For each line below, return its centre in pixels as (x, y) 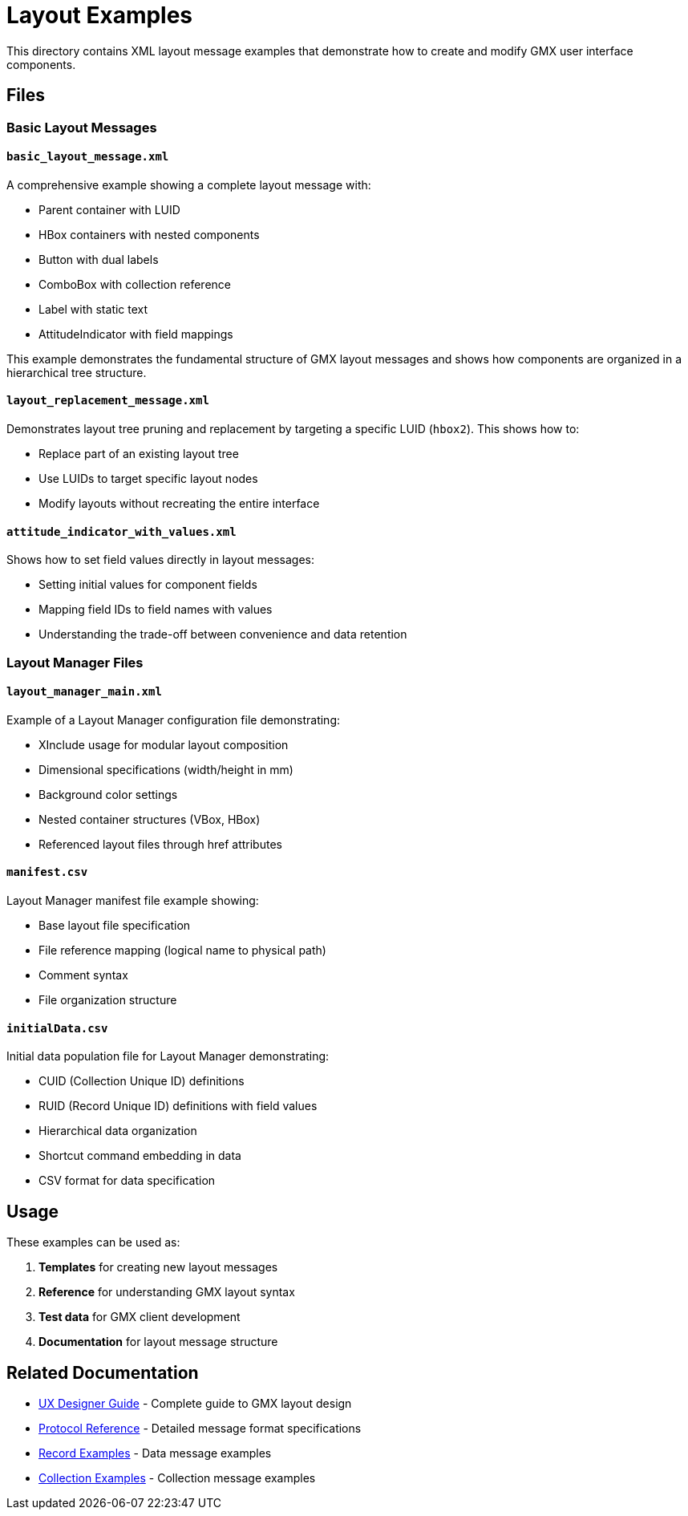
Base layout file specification (115, 926)
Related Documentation (103, 1372)
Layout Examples (100, 15)
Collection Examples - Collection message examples (177, 1477)
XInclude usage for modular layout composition (164, 744)
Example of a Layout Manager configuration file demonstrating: (174, 719)
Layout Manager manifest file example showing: (133, 901)
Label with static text (93, 309)
